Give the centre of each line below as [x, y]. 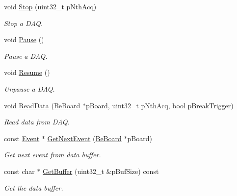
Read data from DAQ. [37, 122]
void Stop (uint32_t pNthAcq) [50, 6]
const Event [22, 138]
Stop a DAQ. [23, 23]
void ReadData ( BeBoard [42, 105]
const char [19, 171]
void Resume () [27, 72]
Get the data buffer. [34, 187]
